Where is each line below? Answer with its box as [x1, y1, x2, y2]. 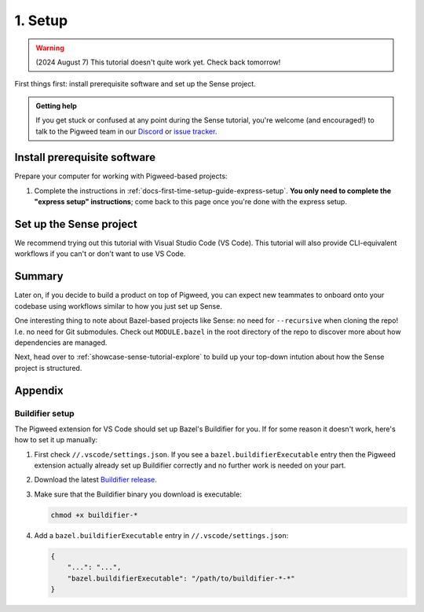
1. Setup [14, 12, 68, 29]
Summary [14, 269, 64, 283]
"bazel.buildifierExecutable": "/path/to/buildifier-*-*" [67, 574, 295, 583]
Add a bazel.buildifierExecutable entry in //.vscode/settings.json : [34, 530, 289, 540]
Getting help [35, 101, 78, 110]
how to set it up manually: [14, 435, 98, 445]
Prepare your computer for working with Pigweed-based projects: [14, 171, 228, 181]
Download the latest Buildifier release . [34, 475, 157, 485]
